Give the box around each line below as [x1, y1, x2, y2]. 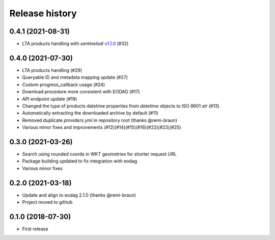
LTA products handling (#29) [22, 67, 82, 73]
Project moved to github [22, 199, 73, 205]
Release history [9, 8, 77, 19]
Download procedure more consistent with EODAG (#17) [22, 89, 140, 95]
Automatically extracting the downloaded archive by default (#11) [22, 110, 158, 116]
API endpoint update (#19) [22, 96, 77, 102]
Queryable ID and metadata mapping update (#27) [22, 74, 128, 81]
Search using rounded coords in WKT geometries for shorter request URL [22, 151, 177, 157]
